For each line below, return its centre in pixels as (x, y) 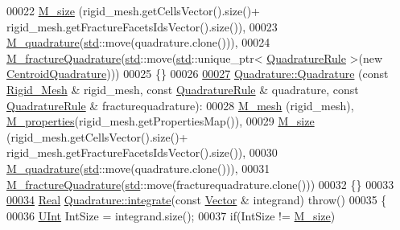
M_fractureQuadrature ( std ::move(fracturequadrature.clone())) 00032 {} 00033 (200, 184)
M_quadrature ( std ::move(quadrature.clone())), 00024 (138, 42)
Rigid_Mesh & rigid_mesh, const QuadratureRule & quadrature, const (183, 89)
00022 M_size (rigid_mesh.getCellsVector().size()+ (133, 10)
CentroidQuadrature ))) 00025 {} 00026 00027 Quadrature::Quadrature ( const (198, 74)
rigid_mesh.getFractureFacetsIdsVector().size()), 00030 (142, 152)
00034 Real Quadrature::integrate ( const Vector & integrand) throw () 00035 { (197, 200)
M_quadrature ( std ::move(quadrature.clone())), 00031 (138, 168)
